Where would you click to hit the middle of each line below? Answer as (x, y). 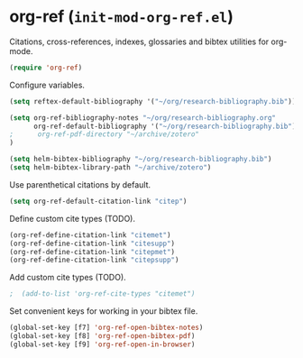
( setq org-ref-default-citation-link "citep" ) (98, 201)
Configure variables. (47, 85)
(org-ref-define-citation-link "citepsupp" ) (94, 260)
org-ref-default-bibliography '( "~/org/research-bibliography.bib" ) (165, 126)
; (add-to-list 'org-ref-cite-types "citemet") (102, 294)
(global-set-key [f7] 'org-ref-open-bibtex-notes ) (106, 328)
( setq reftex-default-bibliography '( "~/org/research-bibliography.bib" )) (153, 101)
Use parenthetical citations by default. (80, 184)
